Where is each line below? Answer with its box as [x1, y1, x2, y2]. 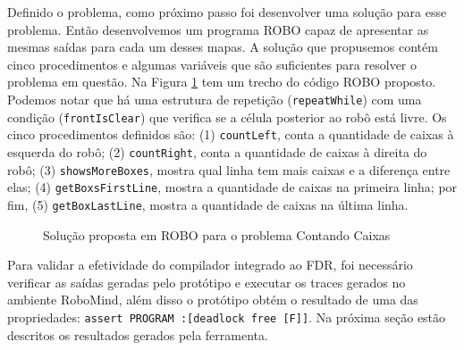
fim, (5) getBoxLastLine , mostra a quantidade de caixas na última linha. [7, 195, 409, 213]
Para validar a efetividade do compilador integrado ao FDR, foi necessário [7, 255, 413, 274]
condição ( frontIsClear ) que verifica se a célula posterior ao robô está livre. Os [7, 107, 447, 126]
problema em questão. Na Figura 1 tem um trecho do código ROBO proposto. [7, 72, 436, 91]
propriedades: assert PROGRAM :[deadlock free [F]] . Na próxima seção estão [7, 307, 446, 326]
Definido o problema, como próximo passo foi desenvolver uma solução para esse [7, 3, 447, 21]
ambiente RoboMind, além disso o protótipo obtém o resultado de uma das [7, 290, 418, 309]
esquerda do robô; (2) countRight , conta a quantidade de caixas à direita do [7, 142, 427, 161]
